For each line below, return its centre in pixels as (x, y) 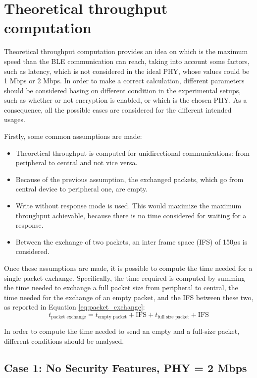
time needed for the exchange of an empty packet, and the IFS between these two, (129, 297)
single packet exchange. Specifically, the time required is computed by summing (125, 278)
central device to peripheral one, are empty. (81, 189)
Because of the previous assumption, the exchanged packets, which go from (129, 179)
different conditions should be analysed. (64, 341)
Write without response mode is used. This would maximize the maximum (128, 206)
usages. (15, 119)
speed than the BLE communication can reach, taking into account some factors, (127, 61)
